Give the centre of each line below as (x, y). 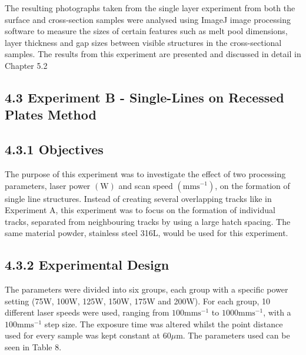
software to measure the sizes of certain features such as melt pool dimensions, (146, 31)
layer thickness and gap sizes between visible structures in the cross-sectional (143, 42)
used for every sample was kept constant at (83, 335)
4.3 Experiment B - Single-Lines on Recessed (144, 97)
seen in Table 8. (33, 347)
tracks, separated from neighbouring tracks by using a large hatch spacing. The (148, 221)
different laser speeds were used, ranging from (87, 312)
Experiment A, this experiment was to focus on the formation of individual (140, 210)
